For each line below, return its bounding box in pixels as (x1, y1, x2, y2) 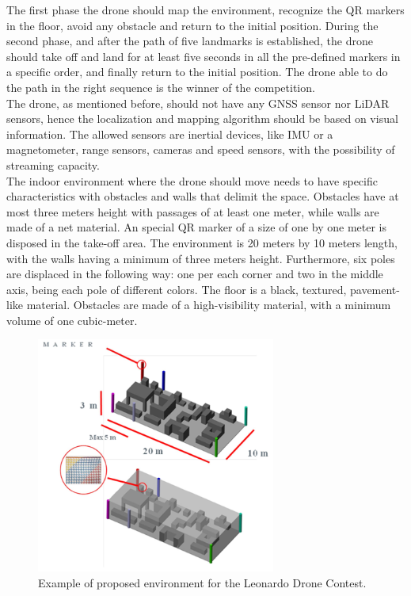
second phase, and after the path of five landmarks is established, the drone (6, 32, 373, 49)
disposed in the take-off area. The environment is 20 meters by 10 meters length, (6, 234, 398, 250)
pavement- (349, 281, 400, 297)
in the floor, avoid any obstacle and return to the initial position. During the (6, 17, 379, 33)
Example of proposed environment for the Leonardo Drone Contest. (38, 574, 367, 590)
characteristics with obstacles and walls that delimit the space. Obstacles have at (6, 188, 399, 204)
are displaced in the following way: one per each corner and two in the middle (6, 266, 383, 282)
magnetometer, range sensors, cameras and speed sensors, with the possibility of (6, 141, 395, 158)
